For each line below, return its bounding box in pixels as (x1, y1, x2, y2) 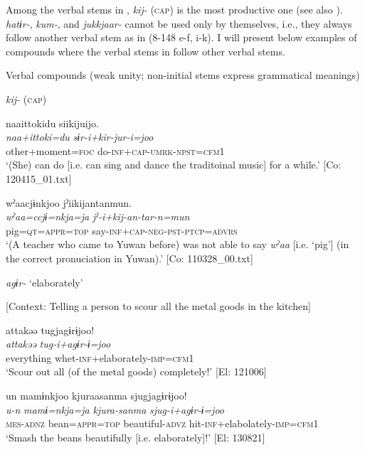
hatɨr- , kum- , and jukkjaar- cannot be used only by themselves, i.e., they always (6, 16, 352, 31)
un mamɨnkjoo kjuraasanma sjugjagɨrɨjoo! (6, 388, 187, 403)
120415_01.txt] (6, 171, 72, 186)
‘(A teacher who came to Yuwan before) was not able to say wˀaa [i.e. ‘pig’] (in (6, 237, 349, 252)
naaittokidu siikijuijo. (6, 115, 99, 130)
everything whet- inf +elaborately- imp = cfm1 (6, 350, 194, 365)
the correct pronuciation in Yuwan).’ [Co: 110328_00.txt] (6, 250, 253, 265)
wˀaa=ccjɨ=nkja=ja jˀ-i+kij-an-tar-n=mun (6, 209, 190, 224)
